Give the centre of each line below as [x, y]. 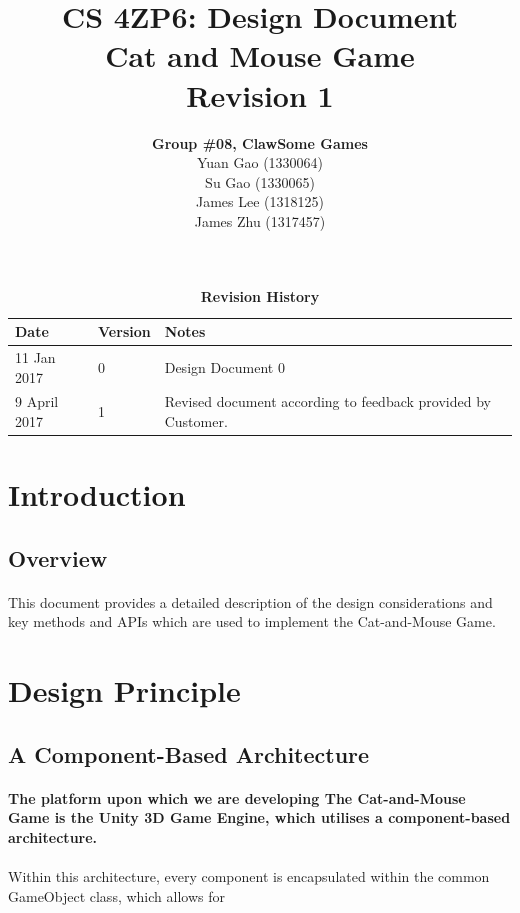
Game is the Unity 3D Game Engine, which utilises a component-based [259, 817]
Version [124, 331]
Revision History [260, 296]
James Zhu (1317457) [260, 220]
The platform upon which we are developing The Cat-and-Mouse [237, 797]
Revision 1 [260, 94]
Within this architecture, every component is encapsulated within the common [249, 876]
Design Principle [124, 690]
